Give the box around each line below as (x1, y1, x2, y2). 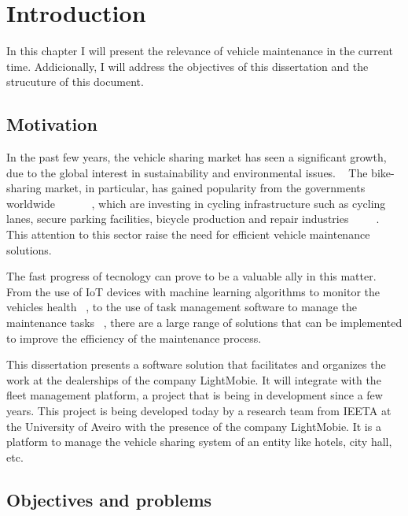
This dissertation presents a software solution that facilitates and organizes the (6, 356, 386, 373)
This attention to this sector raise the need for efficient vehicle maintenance (6, 226, 370, 243)
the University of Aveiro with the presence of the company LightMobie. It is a (6, 418, 381, 434)
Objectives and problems (6, 487, 212, 511)
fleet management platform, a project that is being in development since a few (6, 387, 383, 403)
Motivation (6, 112, 97, 136)
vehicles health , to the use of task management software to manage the (6, 299, 357, 315)
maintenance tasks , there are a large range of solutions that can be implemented (6, 314, 402, 331)
